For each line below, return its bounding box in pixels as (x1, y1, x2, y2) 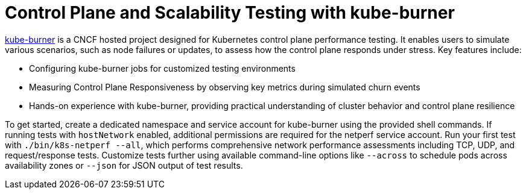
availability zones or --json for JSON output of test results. (5, 160, 243, 171)
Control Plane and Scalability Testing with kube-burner (5, 2, 455, 23)
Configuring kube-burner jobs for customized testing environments (29, 63, 296, 74)
